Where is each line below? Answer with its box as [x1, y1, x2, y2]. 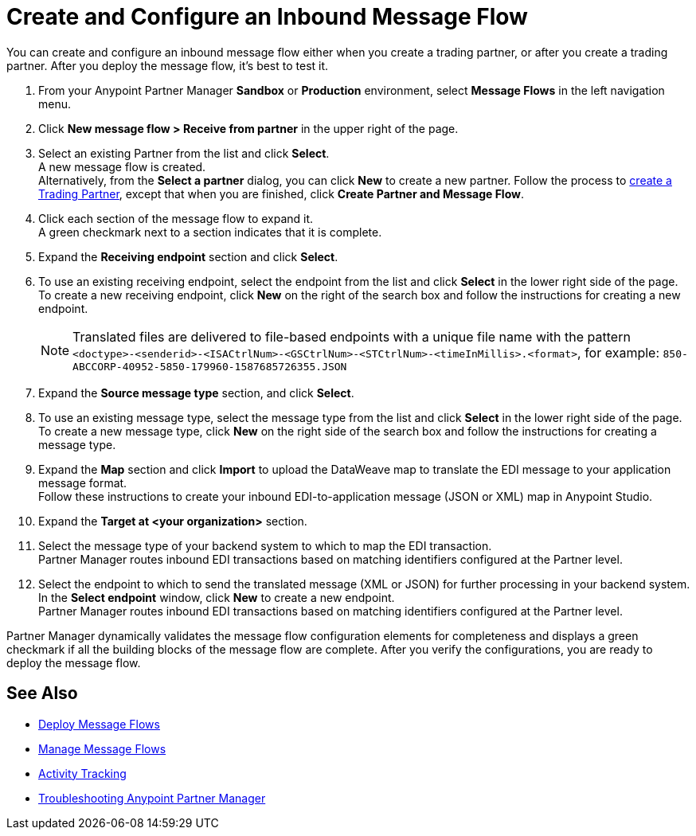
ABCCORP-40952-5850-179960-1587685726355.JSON [72, 360, 347, 373]
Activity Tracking [38, 766, 127, 780]
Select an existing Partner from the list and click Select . [38, 146, 330, 160]
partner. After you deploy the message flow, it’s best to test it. [6, 58, 329, 72]
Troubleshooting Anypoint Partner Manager [38, 791, 266, 805]
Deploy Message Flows [38, 717, 160, 731]
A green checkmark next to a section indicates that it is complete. [38, 225, 382, 239]
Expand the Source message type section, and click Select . [38, 385, 354, 400]
